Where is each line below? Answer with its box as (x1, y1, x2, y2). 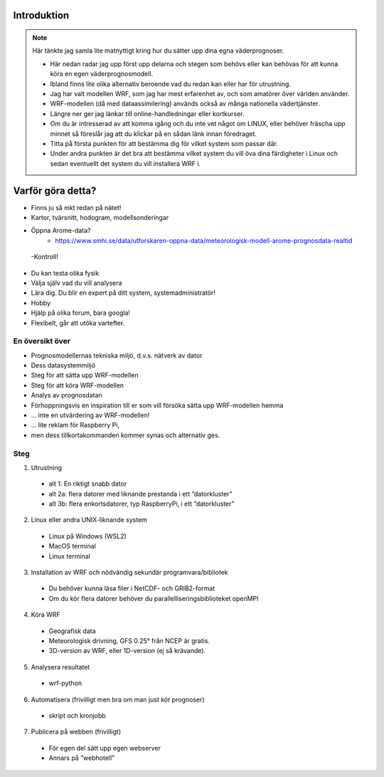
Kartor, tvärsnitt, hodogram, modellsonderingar (31, 214, 169, 221)
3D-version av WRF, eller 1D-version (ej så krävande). (48, 647, 206, 655)
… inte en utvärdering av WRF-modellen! (31, 411, 150, 419)
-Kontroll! (31, 253, 58, 261)
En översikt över (13, 336, 71, 346)
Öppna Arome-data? (31, 226, 91, 235)
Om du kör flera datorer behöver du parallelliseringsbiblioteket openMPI (48, 594, 259, 603)
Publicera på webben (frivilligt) (31, 727, 121, 736)
